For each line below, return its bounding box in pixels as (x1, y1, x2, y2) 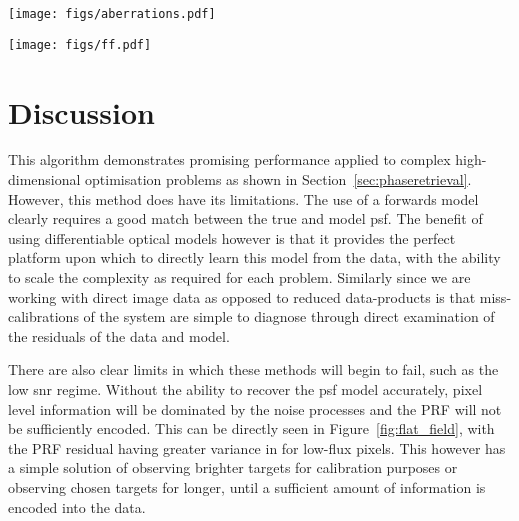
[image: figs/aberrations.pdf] (8, 7, 216, 21)
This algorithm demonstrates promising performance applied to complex (8, 149, 451, 170)
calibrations (8, 306, 79, 327)
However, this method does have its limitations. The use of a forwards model (8, 188, 479, 209)
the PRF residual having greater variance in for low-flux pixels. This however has (8, 437, 506, 458)
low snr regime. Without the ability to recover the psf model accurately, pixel (8, 378, 483, 399)
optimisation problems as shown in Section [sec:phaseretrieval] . (85, 169, 472, 190)
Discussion (8, 91, 155, 132)
